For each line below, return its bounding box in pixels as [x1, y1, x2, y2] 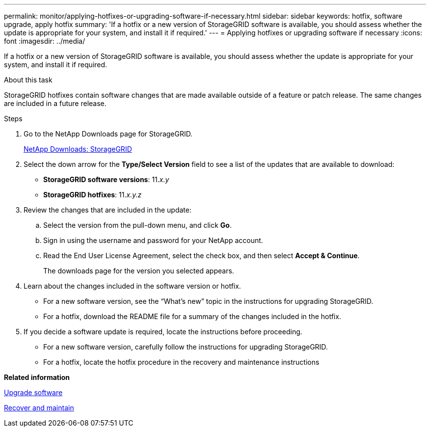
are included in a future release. [4, 99, 107, 108]
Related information [4, 373, 70, 381]
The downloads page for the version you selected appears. [43, 267, 234, 275]
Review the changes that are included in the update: [24, 206, 191, 214]
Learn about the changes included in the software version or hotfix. [24, 282, 241, 290]
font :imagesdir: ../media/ [4, 37, 85, 45]
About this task [4, 76, 53, 84]
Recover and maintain [4, 404, 74, 412]
